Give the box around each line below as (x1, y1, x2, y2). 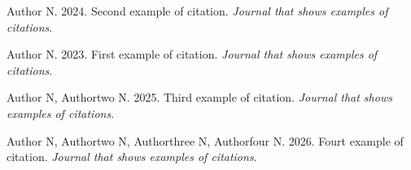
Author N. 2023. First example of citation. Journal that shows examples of (7, 46, 378, 63)
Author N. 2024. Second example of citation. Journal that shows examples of (7, 2, 388, 19)
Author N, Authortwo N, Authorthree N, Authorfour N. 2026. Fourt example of (7, 132, 404, 149)
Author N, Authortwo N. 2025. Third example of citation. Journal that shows (7, 89, 392, 106)
